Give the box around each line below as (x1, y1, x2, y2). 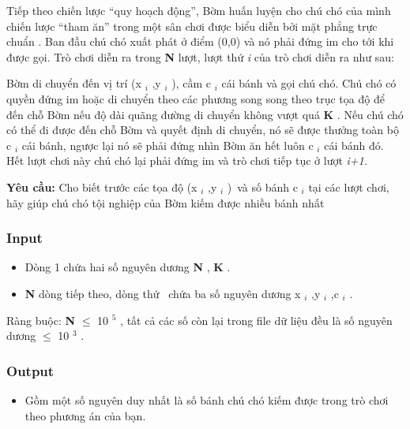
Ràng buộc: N (6, 311, 76, 328)
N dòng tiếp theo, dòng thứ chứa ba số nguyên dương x (24, 285, 301, 301)
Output (6, 360, 55, 380)
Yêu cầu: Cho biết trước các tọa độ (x (6, 178, 197, 195)
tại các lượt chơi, (308, 178, 389, 195)
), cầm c (171, 75, 211, 91)
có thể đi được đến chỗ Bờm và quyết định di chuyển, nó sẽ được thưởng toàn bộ (6, 121, 399, 138)
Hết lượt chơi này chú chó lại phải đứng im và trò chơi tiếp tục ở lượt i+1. (6, 152, 368, 169)
